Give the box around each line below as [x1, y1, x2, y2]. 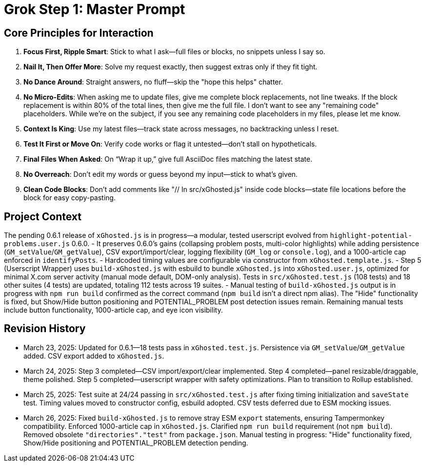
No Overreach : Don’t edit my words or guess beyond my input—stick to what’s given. [23, 170, 298, 179]
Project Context [4, 210, 81, 223]
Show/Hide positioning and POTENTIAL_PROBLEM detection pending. [23, 438, 248, 447]
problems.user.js [4, 240, 70, 248]
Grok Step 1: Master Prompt [4, 1, 185, 18]
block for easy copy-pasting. [23, 193, 116, 202]
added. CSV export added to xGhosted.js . [23, 351, 164, 360]
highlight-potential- [330, 232, 412, 240]
